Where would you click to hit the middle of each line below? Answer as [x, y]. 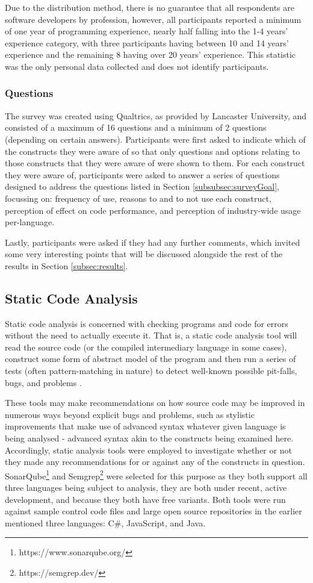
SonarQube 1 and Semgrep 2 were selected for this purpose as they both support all [156, 475]
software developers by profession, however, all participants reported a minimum [153, 19]
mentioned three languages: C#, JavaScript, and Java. [105, 522]
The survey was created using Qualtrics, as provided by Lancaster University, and [156, 115]
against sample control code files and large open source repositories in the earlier [153, 511]
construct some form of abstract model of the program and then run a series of [150, 359]
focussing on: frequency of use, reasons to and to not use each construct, [138, 198]
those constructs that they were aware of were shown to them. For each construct [155, 163]
